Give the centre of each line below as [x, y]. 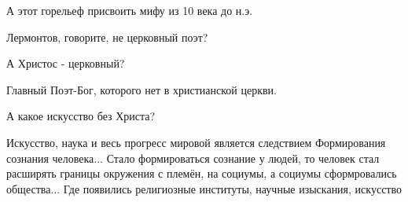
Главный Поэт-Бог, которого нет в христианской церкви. [142, 89]
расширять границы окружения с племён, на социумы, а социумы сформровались [202, 173]
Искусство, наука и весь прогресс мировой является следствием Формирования [196, 142]
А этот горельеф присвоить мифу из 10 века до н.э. [130, 10]
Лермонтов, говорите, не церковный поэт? [107, 37]
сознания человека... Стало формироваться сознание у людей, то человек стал [193, 158]
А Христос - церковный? [66, 63]
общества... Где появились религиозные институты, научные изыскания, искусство [204, 188]
